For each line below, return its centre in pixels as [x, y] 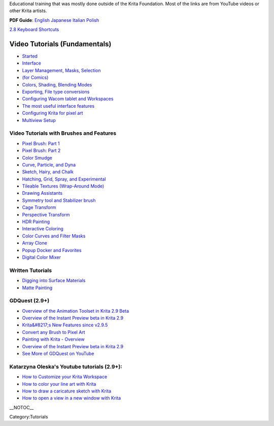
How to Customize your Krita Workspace [65, 377]
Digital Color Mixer [41, 257]
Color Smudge [37, 158]
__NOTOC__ [22, 407]
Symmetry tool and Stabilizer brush [59, 200]
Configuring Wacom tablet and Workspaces [68, 99]
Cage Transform [39, 207]
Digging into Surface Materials [54, 281]
